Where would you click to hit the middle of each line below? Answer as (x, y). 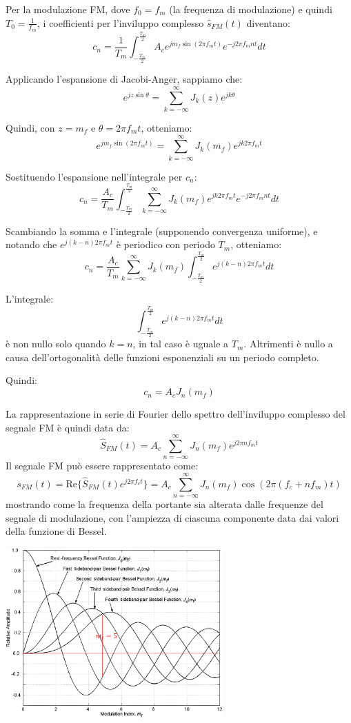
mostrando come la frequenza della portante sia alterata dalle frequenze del (164, 504)
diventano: (268, 22)
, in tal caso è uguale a (181, 344)
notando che (31, 244)
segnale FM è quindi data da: (68, 427)
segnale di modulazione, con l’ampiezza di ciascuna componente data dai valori (172, 517)
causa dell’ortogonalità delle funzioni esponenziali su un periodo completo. (162, 357)
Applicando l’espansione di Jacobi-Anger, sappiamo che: (124, 79)
